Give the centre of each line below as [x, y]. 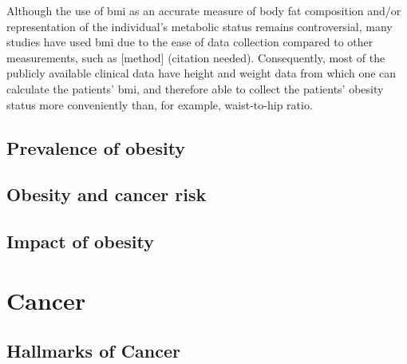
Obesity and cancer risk [107, 194]
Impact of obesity [81, 241]
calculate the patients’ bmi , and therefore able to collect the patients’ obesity [195, 88]
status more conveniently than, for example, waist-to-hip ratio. [160, 104]
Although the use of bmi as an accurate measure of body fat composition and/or [204, 10]
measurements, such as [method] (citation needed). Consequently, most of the [196, 57]
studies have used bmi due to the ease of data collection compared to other [190, 42]
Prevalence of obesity [96, 147]
